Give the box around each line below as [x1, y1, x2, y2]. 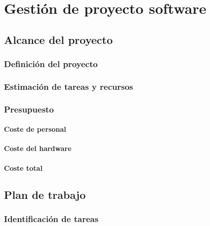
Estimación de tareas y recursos [4, 80, 133, 92]
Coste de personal [4, 124, 66, 134]
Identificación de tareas [4, 212, 99, 225]
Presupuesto [4, 103, 54, 115]
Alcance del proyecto [4, 32, 113, 47]
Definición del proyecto [4, 58, 98, 70]
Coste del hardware [4, 143, 72, 153]
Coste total [4, 162, 42, 173]
